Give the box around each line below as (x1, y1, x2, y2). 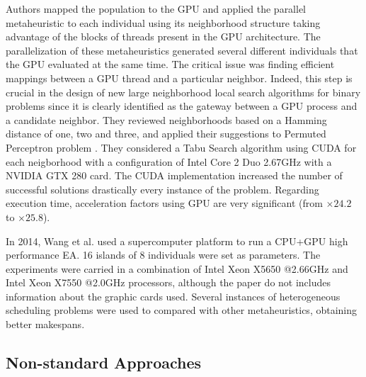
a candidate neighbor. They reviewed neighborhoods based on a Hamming (6, 112, 327, 127)
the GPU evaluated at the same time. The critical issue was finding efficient (6, 57, 335, 72)
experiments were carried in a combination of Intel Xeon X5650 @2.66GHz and (6, 261, 348, 276)
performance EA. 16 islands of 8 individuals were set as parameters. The (6, 247, 321, 262)
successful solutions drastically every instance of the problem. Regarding (6, 181, 319, 196)
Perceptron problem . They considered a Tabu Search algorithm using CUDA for (6, 140, 357, 154)
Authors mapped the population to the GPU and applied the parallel (6, 1, 307, 16)
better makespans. (6, 317, 85, 332)
